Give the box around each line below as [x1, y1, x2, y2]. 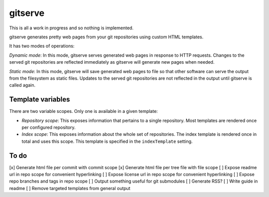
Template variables [9, 95, 70, 104]
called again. [9, 82, 36, 88]
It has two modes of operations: [9, 43, 75, 49]
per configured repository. [21, 124, 76, 130]
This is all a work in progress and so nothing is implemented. [9, 25, 134, 31]
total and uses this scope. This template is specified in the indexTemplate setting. [21, 138, 193, 144]
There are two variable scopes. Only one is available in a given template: [9, 108, 158, 114]
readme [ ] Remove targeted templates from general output [9, 185, 131, 191]
